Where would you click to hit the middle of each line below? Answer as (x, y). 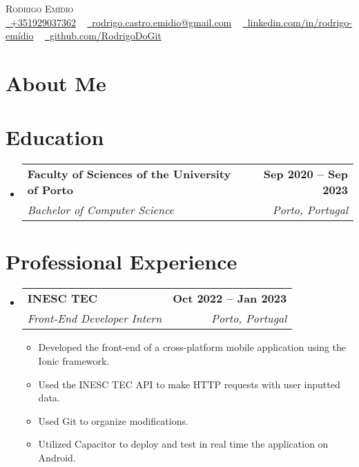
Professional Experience (122, 261)
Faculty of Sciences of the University (129, 174)
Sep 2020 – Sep (305, 174)
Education (55, 137)
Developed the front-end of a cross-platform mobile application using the (192, 347)
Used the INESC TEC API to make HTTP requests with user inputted (189, 384)
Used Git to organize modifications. (113, 420)
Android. (57, 457)
